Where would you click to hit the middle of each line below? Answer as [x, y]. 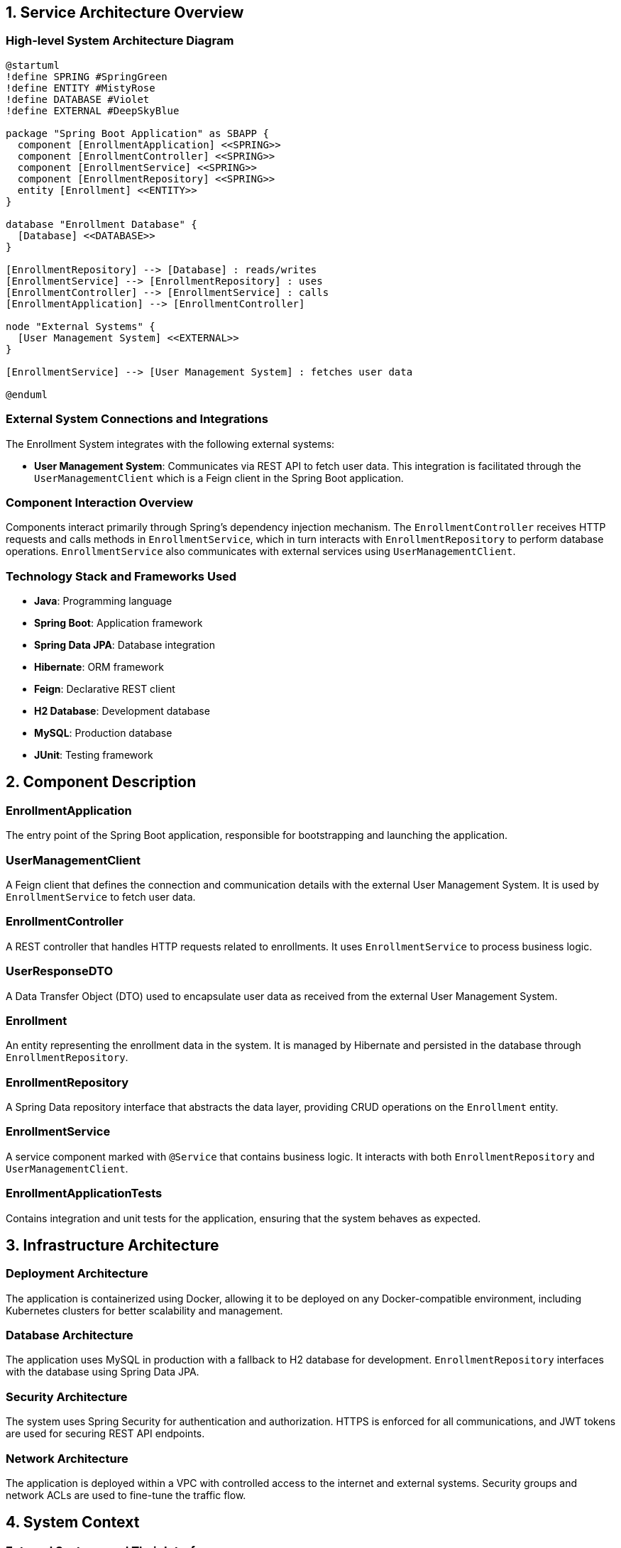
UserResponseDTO [59, 971]
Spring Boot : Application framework [119, 623]
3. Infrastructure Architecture [112, 1245]
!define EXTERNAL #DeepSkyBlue [93, 110]
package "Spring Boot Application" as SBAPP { [137, 133]
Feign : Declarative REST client [105, 689]
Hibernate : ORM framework [99, 667]
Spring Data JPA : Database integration [125, 645]
